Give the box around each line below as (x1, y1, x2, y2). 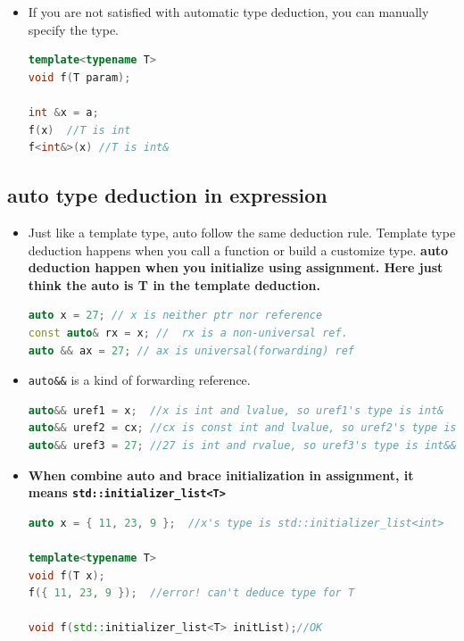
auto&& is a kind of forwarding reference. (28, 370, 251, 389)
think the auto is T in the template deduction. (28, 275, 320, 294)
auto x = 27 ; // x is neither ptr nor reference (28, 309, 323, 322)
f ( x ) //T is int (28, 123, 131, 137)
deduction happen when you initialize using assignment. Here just (28, 258, 443, 277)
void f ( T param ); (28, 71, 131, 84)
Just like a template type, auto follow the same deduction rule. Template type (28, 222, 456, 241)
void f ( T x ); (28, 569, 105, 582)
